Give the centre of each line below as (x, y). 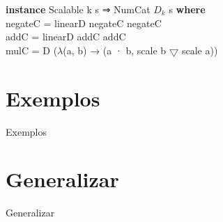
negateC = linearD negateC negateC (84, 23)
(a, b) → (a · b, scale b (115, 50)
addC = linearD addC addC (66, 37)
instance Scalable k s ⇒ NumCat (78, 9)
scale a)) (200, 50)
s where (187, 9)
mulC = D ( (32, 50)
